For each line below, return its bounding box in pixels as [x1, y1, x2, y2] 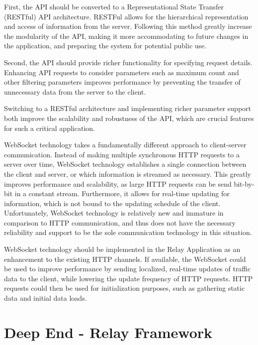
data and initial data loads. [4, 293, 87, 303]
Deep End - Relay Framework [4, 322, 213, 342]
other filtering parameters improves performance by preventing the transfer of [4, 77, 241, 87]
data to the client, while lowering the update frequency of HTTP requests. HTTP [4, 273, 253, 283]
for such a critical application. [4, 122, 95, 133]
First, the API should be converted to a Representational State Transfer [4, 1, 224, 11]
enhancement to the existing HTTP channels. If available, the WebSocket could [4, 253, 246, 264]
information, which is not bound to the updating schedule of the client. [4, 198, 221, 208]
